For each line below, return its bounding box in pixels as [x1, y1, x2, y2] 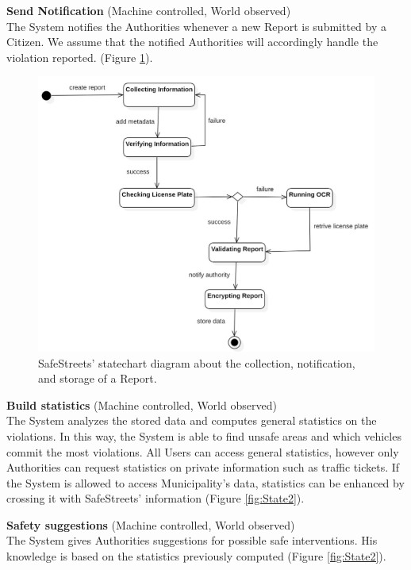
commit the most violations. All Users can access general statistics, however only [6, 443, 399, 460]
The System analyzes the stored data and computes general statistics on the [6, 412, 377, 429]
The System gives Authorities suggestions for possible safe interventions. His [6, 532, 378, 549]
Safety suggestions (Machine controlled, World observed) [6, 516, 295, 533]
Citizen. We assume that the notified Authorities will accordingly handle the [6, 33, 378, 50]
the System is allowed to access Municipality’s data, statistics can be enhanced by [6, 474, 405, 491]
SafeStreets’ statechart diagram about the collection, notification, [38, 354, 355, 371]
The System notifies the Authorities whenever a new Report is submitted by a [6, 17, 386, 34]
